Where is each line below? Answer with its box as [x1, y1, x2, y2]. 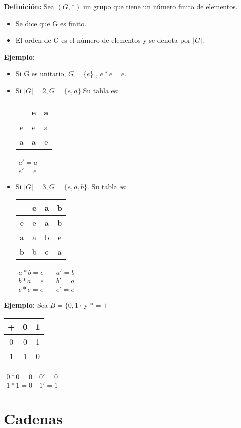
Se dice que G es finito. [15, 18, 87, 28]
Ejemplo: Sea [4, 300, 48, 310]
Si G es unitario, [15, 68, 66, 79]
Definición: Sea [4, 1, 54, 11]
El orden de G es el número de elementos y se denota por [15, 35, 191, 45]
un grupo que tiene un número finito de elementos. [83, 1, 238, 11]
